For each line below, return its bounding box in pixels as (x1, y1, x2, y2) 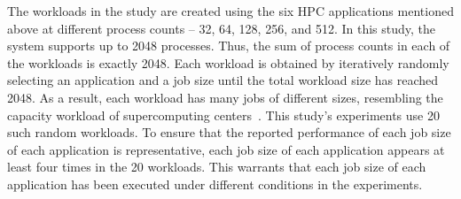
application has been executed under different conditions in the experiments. (7, 174, 423, 193)
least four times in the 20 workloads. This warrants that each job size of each (7, 157, 426, 176)
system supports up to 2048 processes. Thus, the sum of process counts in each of (7, 36, 450, 55)
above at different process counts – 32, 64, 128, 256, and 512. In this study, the (7, 19, 436, 37)
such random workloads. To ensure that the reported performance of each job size (7, 123, 451, 142)
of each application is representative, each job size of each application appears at (7, 140, 445, 158)
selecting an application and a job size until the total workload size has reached (7, 71, 439, 89)
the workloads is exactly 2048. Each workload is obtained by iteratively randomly (7, 53, 449, 72)
